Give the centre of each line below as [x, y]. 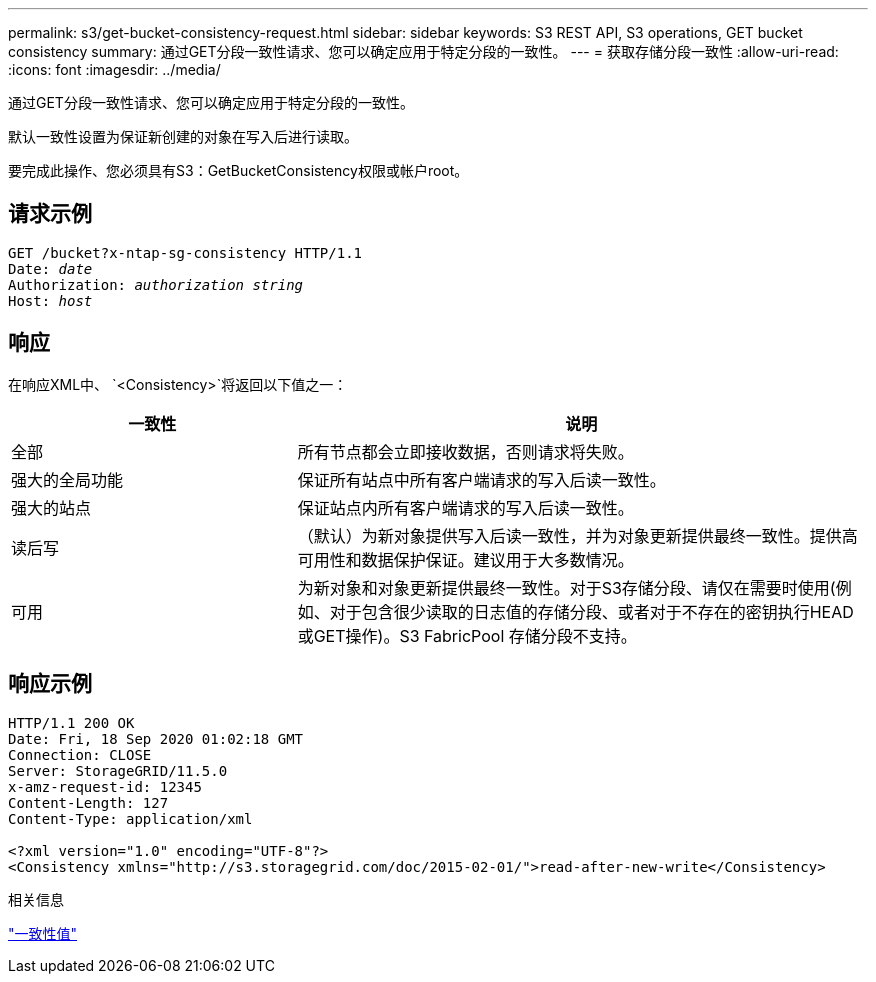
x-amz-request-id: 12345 [105, 786]
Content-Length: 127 [88, 802]
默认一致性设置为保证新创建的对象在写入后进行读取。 [183, 136]
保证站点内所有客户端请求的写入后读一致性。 [465, 507]
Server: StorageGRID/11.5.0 [118, 770]
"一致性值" [43, 933]
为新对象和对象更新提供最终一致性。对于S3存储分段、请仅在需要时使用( [566, 587]
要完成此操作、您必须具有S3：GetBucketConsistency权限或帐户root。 [238, 170]
